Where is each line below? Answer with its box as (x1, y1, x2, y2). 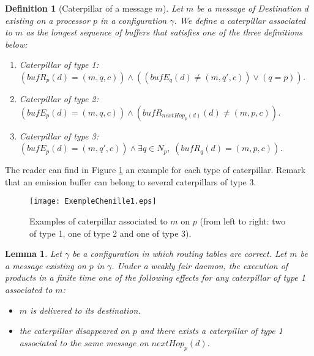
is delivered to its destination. (30, 303, 141, 316)
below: (5, 37, 28, 50)
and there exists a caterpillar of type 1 (140, 324, 283, 337)
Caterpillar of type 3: (19, 129, 99, 142)
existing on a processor (5, 13, 90, 26)
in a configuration (100, 13, 167, 26)
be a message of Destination (196, 2, 302, 14)
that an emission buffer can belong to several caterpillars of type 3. (5, 175, 256, 188)
